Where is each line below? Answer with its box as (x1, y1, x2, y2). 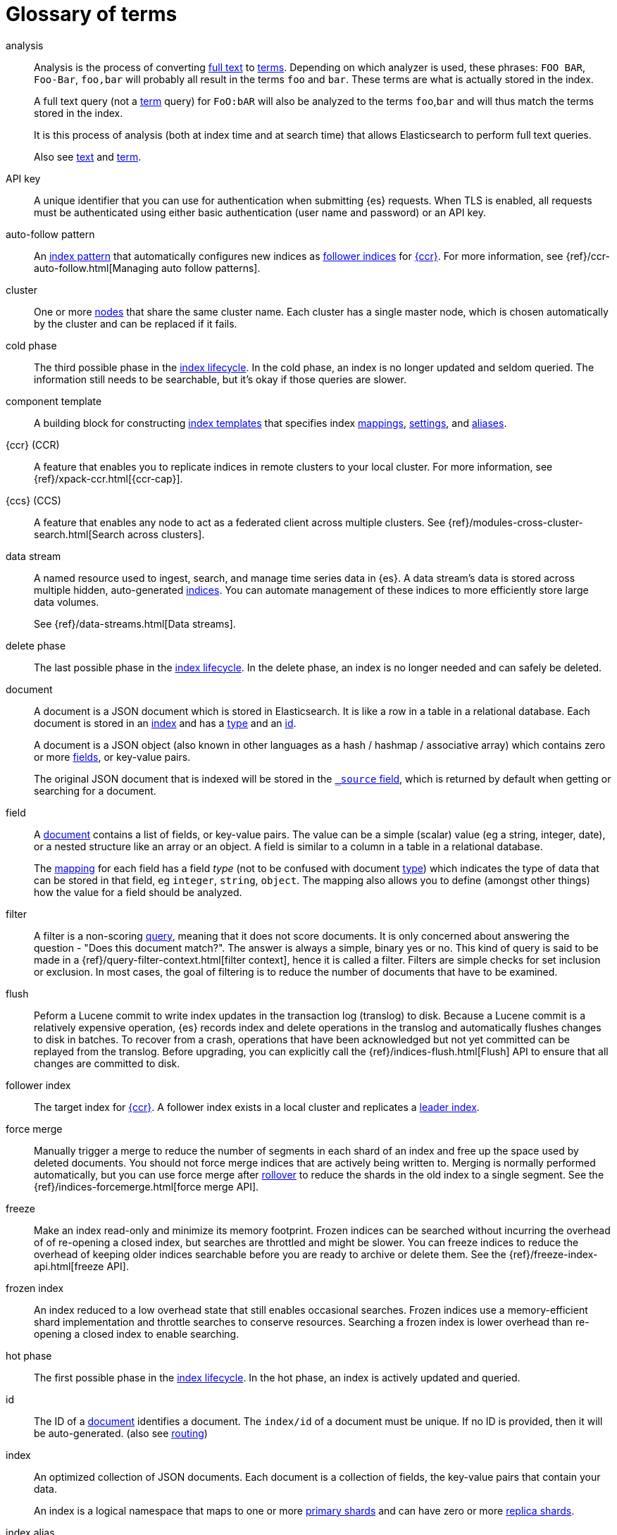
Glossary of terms (6, 2, 177, 26)
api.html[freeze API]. (34, 1260, 129, 1272)
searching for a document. (34, 784, 156, 797)
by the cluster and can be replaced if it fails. (34, 317, 237, 330)
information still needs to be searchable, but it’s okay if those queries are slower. (34, 373, 406, 385)
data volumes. (34, 595, 99, 608)
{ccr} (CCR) (6, 438, 60, 451)
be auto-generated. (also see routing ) (34, 1427, 208, 1439)
